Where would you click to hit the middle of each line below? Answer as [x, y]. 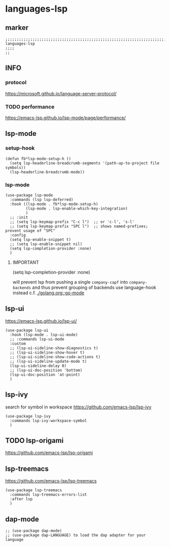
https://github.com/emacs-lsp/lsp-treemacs [51, 481]
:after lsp [21, 499]
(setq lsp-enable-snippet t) [40, 240]
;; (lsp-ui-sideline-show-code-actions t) [55, 357]
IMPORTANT [26, 262]
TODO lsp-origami [34, 440]
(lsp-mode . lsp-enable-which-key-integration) [77, 209]
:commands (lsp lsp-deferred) [41, 199]
